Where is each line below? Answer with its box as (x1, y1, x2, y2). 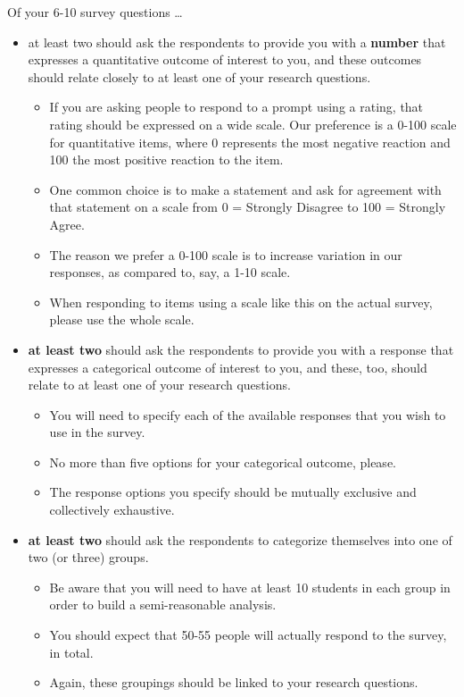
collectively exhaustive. (49, 500, 175, 519)
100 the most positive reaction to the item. (49, 150, 284, 169)
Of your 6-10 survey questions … (7, 3, 183, 21)
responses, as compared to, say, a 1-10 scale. (49, 263, 291, 281)
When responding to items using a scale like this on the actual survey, (49, 292, 433, 311)
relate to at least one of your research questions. (28, 375, 291, 394)
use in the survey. (49, 423, 145, 441)
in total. (49, 642, 94, 661)
